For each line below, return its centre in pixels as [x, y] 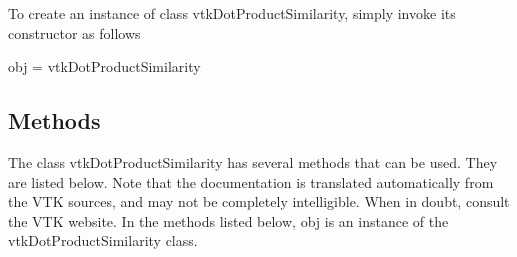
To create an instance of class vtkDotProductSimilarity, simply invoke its [232, 13]
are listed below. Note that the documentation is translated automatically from [251, 181]
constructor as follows [74, 32]
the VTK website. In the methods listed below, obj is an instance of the [228, 220]
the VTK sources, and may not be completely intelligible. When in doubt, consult [259, 201]
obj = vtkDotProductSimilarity [104, 66]
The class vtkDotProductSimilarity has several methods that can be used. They [253, 161]
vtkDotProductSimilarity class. [103, 240]
